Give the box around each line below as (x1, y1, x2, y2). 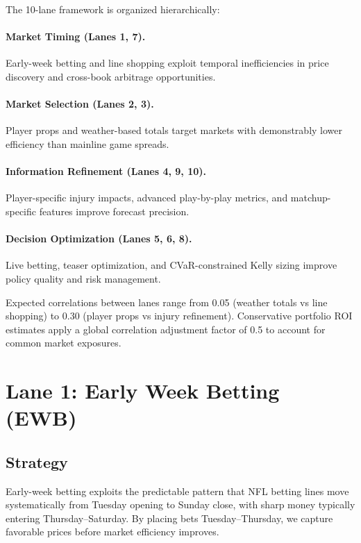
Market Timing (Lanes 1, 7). (6, 29, 146, 44)
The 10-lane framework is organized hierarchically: (6, 2, 220, 16)
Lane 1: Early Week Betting (6, 376, 280, 405)
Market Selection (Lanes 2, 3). (6, 97, 154, 111)
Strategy (6, 451, 68, 472)
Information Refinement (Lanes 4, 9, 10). (6, 164, 207, 178)
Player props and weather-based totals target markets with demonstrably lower (6, 123, 343, 137)
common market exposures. (6, 335, 121, 350)
